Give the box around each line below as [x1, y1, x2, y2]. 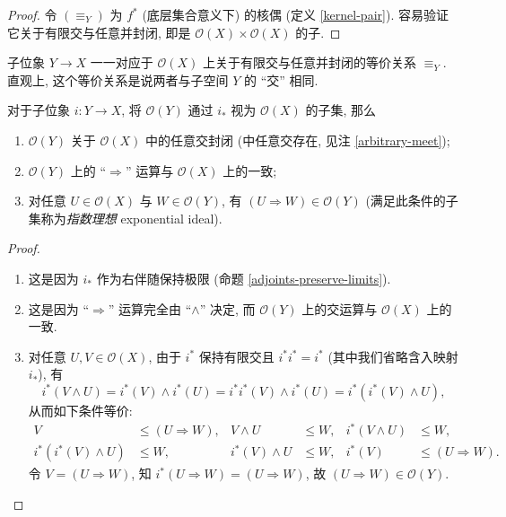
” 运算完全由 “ [108, 299, 192, 318]
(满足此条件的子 [365, 191, 458, 210]
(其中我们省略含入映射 [327, 346, 458, 365]
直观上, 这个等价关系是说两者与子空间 [7, 70, 229, 89]
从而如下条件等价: [28, 400, 133, 419]
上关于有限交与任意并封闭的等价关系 [202, 53, 416, 72]
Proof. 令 [7, 5, 57, 23]
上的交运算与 [301, 299, 378, 318]
